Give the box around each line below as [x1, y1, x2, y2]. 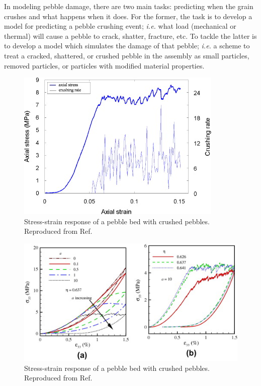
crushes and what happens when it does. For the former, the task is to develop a [4, 11, 252, 21]
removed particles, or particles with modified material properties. [4, 60, 205, 71]
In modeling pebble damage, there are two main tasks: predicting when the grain [4, 1, 253, 11]
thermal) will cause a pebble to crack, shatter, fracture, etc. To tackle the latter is [4, 30, 257, 41]
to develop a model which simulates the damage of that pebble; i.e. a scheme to [4, 40, 250, 51]
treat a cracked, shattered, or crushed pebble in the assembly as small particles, [4, 50, 249, 60]
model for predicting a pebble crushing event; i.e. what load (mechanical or [4, 21, 236, 31]
